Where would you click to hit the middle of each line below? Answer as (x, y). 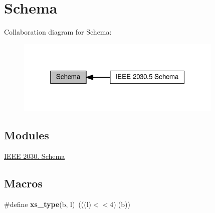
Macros (23, 183)
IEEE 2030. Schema (35, 156)
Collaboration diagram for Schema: (58, 32)
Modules (27, 135)
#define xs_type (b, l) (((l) (48, 204)
